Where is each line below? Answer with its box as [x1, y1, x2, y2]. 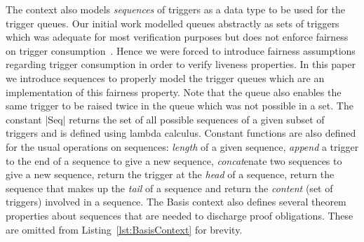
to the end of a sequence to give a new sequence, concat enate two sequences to [6, 153, 342, 168]
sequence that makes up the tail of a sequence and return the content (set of [6, 180, 333, 195]
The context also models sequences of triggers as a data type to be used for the [6, 2, 345, 16]
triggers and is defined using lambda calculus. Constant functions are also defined [6, 126, 356, 140]
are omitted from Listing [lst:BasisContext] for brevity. [6, 222, 243, 236]
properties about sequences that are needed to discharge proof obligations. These [6, 208, 353, 222]
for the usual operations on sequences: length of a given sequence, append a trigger [6, 139, 359, 154]
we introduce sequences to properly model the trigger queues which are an [6, 70, 325, 85]
